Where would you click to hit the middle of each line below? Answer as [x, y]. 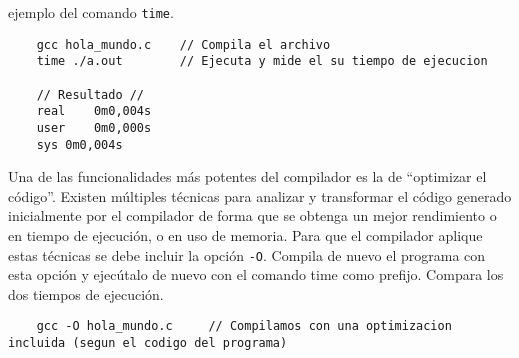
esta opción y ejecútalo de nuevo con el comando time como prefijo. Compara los [256, 274]
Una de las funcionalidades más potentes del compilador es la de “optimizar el [247, 176]
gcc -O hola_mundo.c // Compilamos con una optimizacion [244, 326]
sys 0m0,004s [79, 144]
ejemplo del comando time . [91, 12]
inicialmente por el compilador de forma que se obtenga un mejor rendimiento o [252, 215]
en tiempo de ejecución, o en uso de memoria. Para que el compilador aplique [245, 235]
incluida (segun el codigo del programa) [148, 343]
